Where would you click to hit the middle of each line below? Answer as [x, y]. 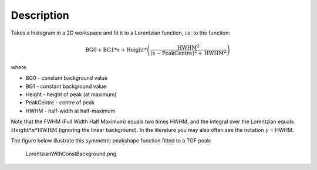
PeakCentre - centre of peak [60, 103]
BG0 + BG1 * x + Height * [116, 50]
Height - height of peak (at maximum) [71, 94]
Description [40, 15]
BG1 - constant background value [66, 86]
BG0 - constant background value [67, 78]
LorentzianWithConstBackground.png [71, 154]
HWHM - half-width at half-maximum [70, 111]
